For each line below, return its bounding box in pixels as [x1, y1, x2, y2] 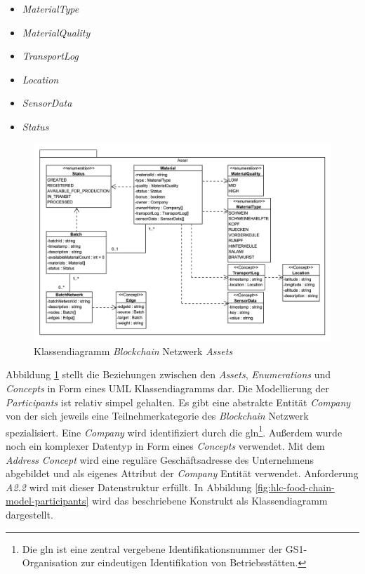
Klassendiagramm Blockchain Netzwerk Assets [34, 343, 233, 358]
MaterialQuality [22, 25, 91, 39]
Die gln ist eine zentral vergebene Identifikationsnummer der [22, 541, 283, 556]
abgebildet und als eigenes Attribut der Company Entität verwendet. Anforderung [6, 466, 359, 481]
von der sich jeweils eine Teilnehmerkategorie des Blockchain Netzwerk [6, 408, 309, 423]
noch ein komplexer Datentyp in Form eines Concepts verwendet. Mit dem [6, 438, 325, 453]
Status [22, 119, 49, 133]
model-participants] [6, 493, 89, 508]
